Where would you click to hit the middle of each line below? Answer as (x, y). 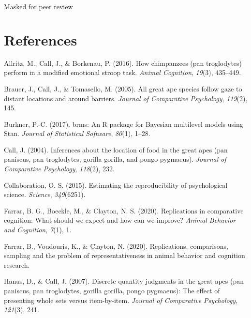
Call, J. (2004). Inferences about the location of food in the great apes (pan (116, 149)
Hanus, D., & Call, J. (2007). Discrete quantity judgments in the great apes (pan (124, 281)
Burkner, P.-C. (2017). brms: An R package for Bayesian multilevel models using (124, 124)
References (41, 39)
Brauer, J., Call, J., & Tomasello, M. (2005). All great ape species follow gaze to (123, 88)
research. (17, 265)
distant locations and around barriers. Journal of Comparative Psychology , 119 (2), (126, 98)
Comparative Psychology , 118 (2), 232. (59, 169)
